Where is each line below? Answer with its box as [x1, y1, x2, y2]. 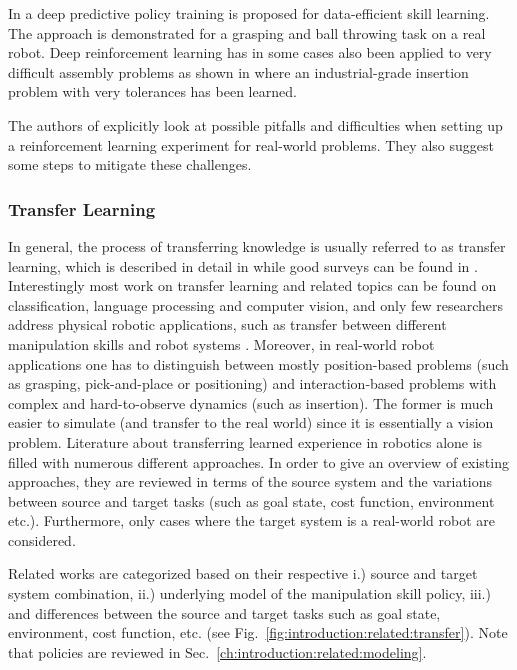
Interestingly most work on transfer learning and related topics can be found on [8, 275, 497, 296]
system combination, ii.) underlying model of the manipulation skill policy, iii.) [8, 583, 491, 604]
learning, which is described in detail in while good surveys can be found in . [8, 255, 478, 276]
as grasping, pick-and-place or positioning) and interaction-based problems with [8, 373, 497, 394]
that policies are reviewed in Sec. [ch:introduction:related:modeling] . [8, 641, 427, 662]
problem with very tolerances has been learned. [8, 81, 297, 102]
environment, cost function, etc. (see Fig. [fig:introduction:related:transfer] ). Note [8, 622, 508, 643]
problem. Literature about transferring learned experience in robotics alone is [8, 431, 483, 452]
